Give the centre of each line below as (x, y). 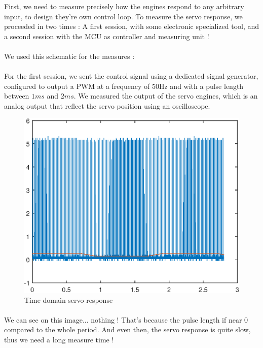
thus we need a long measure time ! (59, 339)
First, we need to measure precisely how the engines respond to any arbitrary (124, 6)
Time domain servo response (69, 299)
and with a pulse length (207, 86)
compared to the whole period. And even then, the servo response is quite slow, (127, 329)
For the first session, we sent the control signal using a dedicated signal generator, (131, 76)
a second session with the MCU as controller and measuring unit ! (107, 36)
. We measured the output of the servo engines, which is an (166, 96)
